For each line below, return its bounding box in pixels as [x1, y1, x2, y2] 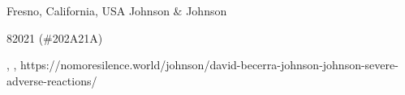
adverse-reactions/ [6, 72, 97, 89]
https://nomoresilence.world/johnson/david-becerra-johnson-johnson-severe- [20, 56, 399, 73]
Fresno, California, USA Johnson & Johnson [6, 2, 227, 19]
